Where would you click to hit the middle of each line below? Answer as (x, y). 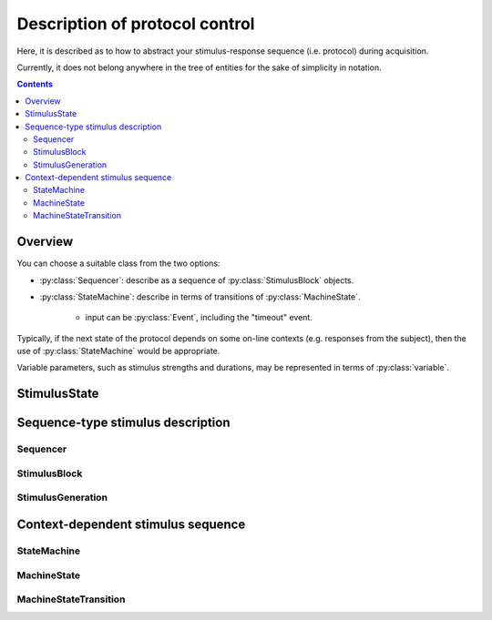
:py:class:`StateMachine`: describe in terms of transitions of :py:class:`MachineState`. (200, 297)
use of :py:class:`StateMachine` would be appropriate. (118, 351)
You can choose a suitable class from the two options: (118, 263)
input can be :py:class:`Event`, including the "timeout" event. (199, 318)
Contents (35, 84)
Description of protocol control (136, 24)
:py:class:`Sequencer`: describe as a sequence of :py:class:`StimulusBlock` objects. (197, 280)
